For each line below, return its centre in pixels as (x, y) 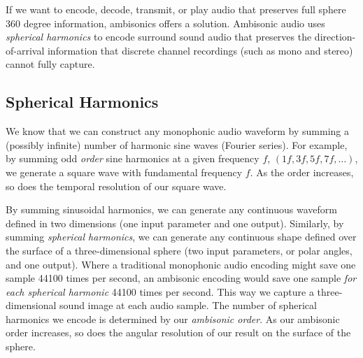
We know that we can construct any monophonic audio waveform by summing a (177, 131)
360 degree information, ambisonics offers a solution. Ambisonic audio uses (165, 23)
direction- (335, 37)
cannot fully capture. (50, 64)
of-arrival (25, 50)
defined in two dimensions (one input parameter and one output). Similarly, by (175, 223)
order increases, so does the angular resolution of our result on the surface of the (178, 332)
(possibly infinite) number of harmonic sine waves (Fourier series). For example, (177, 144)
